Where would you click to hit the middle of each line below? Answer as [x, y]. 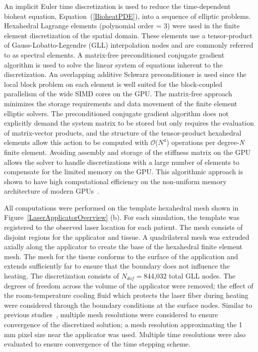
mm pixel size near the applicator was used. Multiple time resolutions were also [125, 334]
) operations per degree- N [205, 142]
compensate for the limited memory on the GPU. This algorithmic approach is [124, 172]
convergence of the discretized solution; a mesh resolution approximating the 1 [123, 324]
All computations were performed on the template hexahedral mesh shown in [121, 207]
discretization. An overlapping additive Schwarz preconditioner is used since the [125, 74]
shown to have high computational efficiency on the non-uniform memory [115, 181]
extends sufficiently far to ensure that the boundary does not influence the [117, 266]
